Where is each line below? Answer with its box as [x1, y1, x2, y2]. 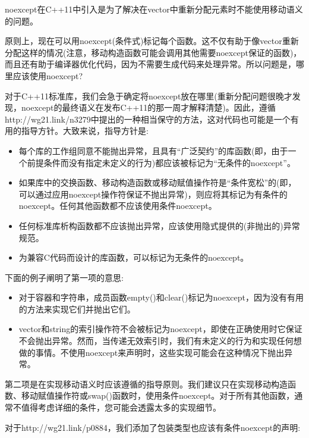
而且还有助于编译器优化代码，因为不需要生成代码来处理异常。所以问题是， [5, 58, 296, 70]
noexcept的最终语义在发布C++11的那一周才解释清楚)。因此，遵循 [21, 101, 276, 114]
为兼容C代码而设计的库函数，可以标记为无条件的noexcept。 [18, 251, 249, 264]
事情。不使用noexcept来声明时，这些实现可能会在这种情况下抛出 [35, 346, 285, 358]
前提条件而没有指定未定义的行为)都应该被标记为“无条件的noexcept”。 [27, 156, 295, 168]
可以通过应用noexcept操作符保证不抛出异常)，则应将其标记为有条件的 [18, 187, 288, 200]
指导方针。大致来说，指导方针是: [21, 124, 149, 137]
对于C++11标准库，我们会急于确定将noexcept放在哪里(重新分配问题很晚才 [5, 89, 292, 102]
